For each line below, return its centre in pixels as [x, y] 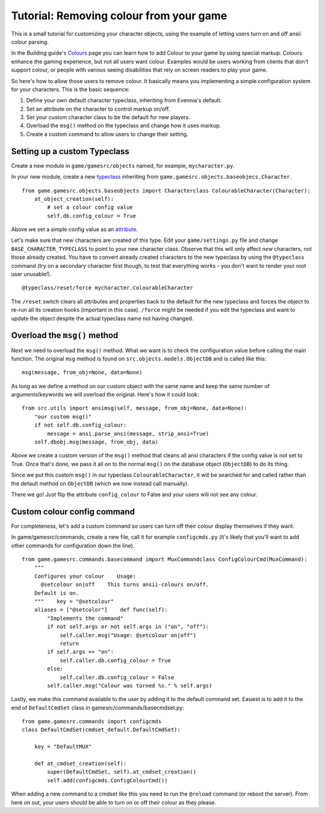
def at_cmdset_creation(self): [80, 764]
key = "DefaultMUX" [63, 747]
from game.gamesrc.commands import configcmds [92, 722]
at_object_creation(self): [74, 199]
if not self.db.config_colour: [80, 425]
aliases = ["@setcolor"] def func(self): [101, 610]
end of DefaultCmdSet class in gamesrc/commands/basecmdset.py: [98, 708]
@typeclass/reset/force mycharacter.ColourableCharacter [108, 288]
